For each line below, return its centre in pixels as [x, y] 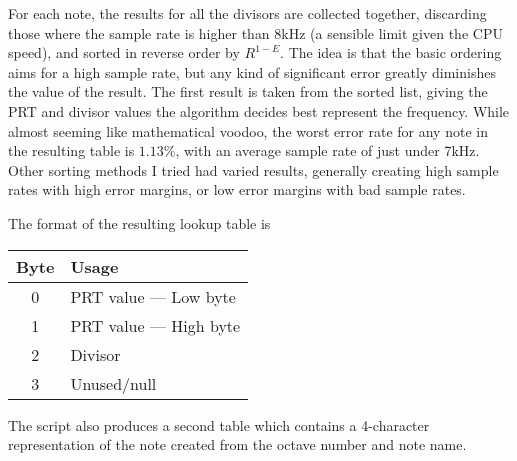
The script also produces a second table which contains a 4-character [219, 424]
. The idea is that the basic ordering [391, 52]
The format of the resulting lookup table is [139, 222]
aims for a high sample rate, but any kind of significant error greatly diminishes [252, 71]
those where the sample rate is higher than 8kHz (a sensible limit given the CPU [255, 32]
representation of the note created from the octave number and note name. [237, 444]
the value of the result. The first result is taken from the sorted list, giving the [248, 91]
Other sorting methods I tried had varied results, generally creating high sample [253, 169]
